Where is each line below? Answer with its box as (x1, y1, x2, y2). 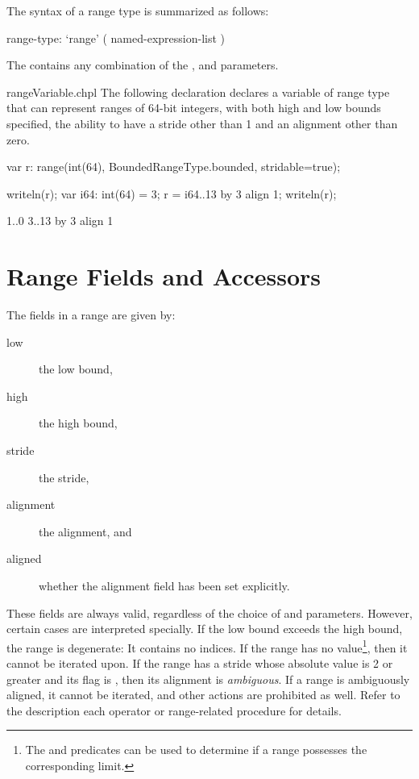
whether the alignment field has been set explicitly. (39, 577, 290, 594)
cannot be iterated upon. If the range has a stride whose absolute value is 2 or (6, 655, 393, 672)
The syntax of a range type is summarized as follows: (6, 2, 269, 19)
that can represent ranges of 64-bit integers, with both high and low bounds (6, 99, 381, 116)
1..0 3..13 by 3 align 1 (6, 212, 114, 229)
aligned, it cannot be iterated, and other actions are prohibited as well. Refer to (6, 686, 400, 703)
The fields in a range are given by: (6, 306, 176, 323)
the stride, (39, 469, 89, 485)
